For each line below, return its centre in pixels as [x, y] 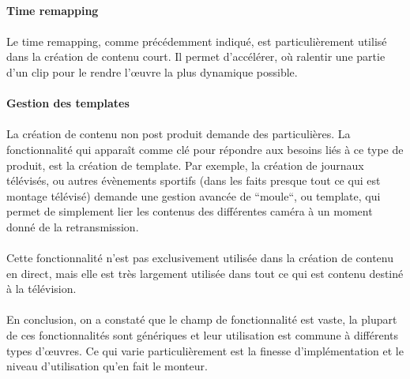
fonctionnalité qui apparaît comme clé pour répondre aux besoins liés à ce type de [205, 149]
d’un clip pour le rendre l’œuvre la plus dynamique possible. [152, 71]
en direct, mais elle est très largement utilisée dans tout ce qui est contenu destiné [205, 273]
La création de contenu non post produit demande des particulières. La [179, 134]
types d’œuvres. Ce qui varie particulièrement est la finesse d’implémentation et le [205, 350]
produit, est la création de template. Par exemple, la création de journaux [185, 165]
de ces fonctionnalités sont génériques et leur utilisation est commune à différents [203, 335]
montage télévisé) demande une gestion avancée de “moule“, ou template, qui [194, 195]
